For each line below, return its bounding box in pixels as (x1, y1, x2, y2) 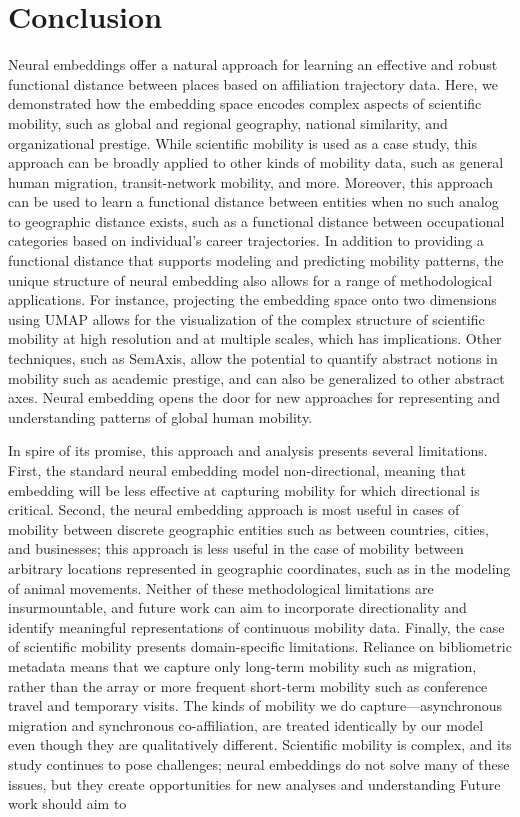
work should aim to (8, 793, 127, 814)
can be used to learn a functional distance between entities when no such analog (8, 191, 499, 212)
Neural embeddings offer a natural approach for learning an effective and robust (8, 54, 498, 75)
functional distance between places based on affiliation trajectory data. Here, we (8, 73, 498, 94)
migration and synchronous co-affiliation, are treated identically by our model (8, 714, 484, 735)
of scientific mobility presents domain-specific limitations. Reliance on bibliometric (8, 636, 512, 657)
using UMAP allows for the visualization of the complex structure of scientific (8, 308, 485, 329)
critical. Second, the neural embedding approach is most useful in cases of (8, 499, 460, 520)
